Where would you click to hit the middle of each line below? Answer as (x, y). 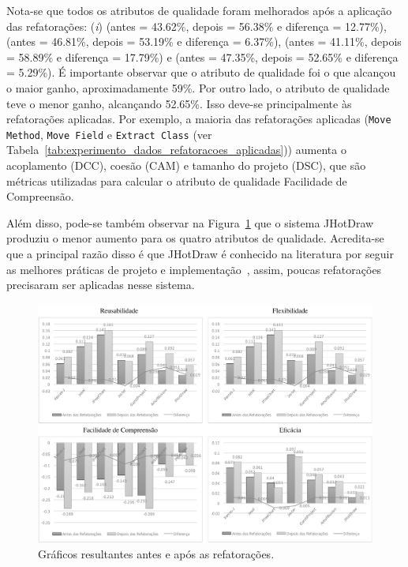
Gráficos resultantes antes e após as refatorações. (156, 554)
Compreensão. (40, 196)
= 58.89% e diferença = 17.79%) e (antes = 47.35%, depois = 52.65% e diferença (202, 56)
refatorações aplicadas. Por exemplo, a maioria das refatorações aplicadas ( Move (199, 119)
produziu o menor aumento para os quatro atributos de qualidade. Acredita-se (195, 238)
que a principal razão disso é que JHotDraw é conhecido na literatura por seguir (200, 254)
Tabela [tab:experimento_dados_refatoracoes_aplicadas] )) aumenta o (176, 150)
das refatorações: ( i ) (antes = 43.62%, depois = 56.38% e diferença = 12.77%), (197, 26)
